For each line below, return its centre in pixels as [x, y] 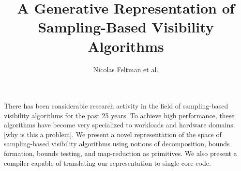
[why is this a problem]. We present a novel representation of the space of [113, 134]
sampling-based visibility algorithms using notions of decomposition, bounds [117, 144]
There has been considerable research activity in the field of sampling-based [116, 106]
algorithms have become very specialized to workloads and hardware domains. [120, 125]
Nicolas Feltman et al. [126, 69]
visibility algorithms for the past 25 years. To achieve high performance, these [119, 115]
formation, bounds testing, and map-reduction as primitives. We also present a [120, 153]
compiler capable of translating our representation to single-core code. [107, 163]
